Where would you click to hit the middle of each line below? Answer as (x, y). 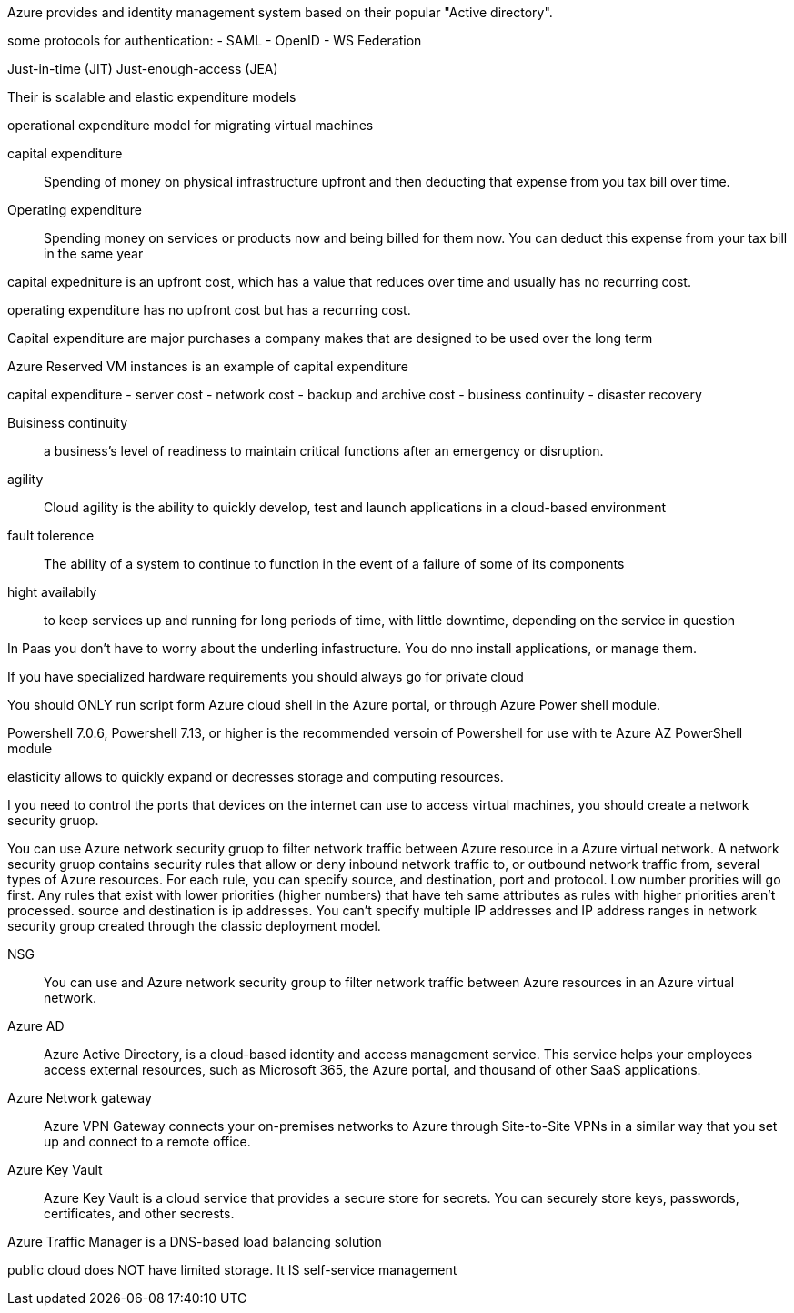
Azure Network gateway (80, 1098)
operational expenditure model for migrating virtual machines (191, 125)
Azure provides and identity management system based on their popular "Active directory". (280, 12)
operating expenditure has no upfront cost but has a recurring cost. (209, 310)
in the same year (94, 253)
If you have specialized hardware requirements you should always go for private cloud (266, 677)
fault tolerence (51, 535)
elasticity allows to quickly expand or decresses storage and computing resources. (256, 777)
